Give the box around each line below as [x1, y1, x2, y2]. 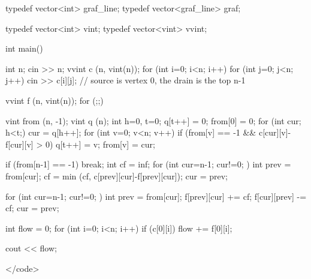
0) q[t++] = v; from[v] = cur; [45, 137, 155, 150]
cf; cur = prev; [5, 202, 59, 214]
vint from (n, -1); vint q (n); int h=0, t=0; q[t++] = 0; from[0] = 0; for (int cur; [5, 114, 301, 127]
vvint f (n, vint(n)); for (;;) [5, 94, 104, 106]
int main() [5, 42, 43, 55]
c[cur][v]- [258, 126, 291, 139]
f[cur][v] [5, 137, 34, 150]
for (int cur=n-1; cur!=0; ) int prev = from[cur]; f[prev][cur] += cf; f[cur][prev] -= [5, 190, 307, 202]
